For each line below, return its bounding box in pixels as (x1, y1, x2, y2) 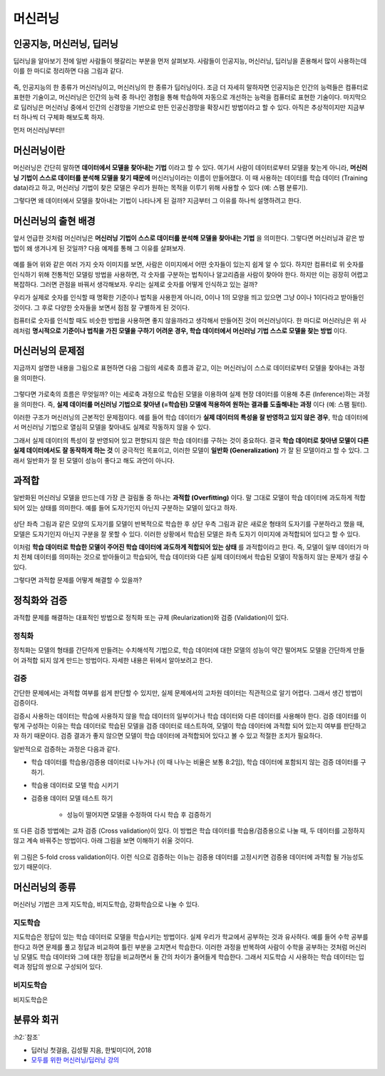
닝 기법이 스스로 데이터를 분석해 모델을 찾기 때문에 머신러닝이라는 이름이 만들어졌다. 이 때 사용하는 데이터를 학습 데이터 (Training (13, 173, 368, 182)
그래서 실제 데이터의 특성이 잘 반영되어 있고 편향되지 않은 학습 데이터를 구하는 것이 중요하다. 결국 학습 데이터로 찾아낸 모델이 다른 (13, 436, 369, 445)
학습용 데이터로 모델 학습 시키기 (31, 781, 119, 789)
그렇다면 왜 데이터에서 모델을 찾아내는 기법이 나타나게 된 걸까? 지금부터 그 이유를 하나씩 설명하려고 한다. (13, 196, 302, 205)
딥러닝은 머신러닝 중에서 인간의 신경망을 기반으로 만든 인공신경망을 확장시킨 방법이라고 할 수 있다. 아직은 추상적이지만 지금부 (20, 103, 365, 111)
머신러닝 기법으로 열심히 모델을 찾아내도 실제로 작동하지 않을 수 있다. (20, 423, 211, 432)
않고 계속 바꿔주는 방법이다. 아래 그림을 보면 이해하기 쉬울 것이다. (13, 836, 194, 845)
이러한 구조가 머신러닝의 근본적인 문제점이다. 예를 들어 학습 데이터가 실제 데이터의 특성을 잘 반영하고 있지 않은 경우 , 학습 (13, 412, 344, 421)
